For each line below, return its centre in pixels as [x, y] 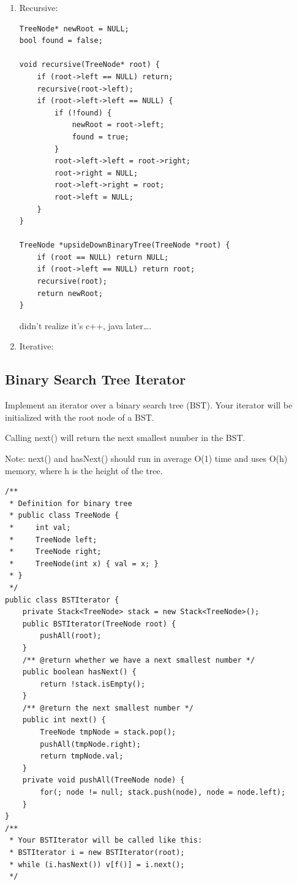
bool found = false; [61, 41]
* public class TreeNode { [64, 516]
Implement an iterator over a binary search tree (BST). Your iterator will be [149, 405]
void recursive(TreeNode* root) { [89, 65]
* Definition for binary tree [71, 503]
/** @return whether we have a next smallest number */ [139, 660]
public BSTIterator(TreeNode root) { [99, 624]
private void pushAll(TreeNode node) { [103, 780]
